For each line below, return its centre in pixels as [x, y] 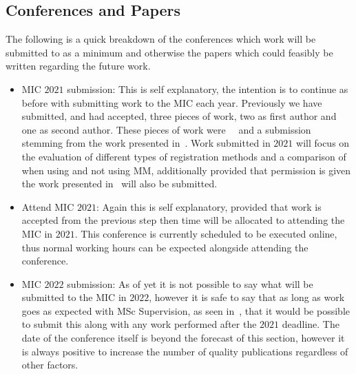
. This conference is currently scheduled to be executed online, [206, 233]
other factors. [50, 365]
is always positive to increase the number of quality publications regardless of [185, 351]
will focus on [323, 143]
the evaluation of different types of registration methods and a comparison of [184, 156]
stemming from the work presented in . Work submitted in [146, 143]
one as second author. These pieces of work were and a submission [166, 129]
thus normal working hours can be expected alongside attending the [165, 247]
